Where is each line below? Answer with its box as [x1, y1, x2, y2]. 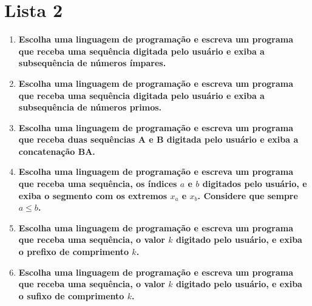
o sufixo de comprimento [18, 289, 124, 302]
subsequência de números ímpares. [18, 56, 166, 69]
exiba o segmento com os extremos [18, 189, 168, 202]
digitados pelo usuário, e [202, 177, 307, 190]
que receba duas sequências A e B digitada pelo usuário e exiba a [18, 133, 299, 146]
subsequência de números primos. [18, 101, 162, 114]
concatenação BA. [18, 144, 95, 157]
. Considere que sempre [197, 189, 298, 202]
